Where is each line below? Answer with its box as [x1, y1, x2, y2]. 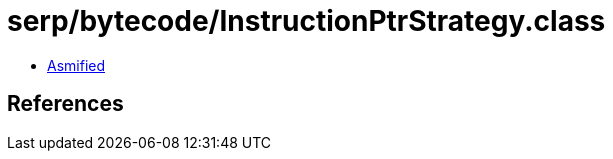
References [7, 91, 124, 117]
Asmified [47, 56, 106, 74]
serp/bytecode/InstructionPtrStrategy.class [7, 4, 606, 38]
